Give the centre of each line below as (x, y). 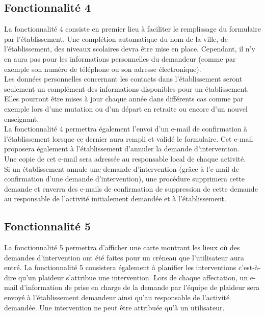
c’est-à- (249, 267)
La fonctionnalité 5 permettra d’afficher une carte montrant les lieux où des (122, 247)
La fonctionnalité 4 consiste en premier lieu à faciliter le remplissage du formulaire (132, 29)
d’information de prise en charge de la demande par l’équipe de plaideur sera (140, 287)
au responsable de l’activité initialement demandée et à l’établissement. (115, 199)
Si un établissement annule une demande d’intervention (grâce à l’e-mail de (122, 168)
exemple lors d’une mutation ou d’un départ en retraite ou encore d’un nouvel (126, 108)
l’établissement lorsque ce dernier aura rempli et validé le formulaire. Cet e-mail (129, 138)
